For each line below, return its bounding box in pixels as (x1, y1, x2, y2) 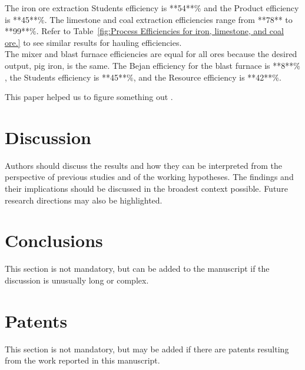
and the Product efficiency (204, 2, 299, 14)
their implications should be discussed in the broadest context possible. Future (5, 182, 288, 195)
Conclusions (5, 228, 103, 252)
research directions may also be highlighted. (5, 194, 163, 206)
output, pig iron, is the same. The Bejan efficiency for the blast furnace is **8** (5, 59, 294, 71)
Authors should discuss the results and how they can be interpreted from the (5, 159, 282, 171)
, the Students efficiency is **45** (5, 71, 127, 83)
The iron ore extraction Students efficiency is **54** (5, 2, 194, 14)
